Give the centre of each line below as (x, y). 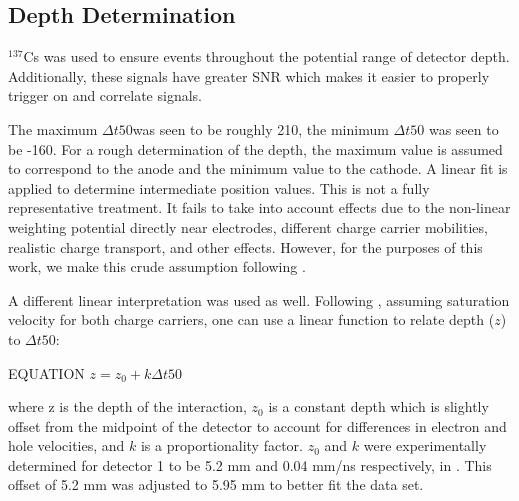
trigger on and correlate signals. (105, 95)
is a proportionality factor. (221, 445)
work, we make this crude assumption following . (157, 266)
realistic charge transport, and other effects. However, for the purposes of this (245, 246)
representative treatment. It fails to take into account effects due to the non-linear (259, 207)
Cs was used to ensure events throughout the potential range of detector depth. (266, 56)
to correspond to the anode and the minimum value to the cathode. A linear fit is (258, 168)
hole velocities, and (66, 445)
